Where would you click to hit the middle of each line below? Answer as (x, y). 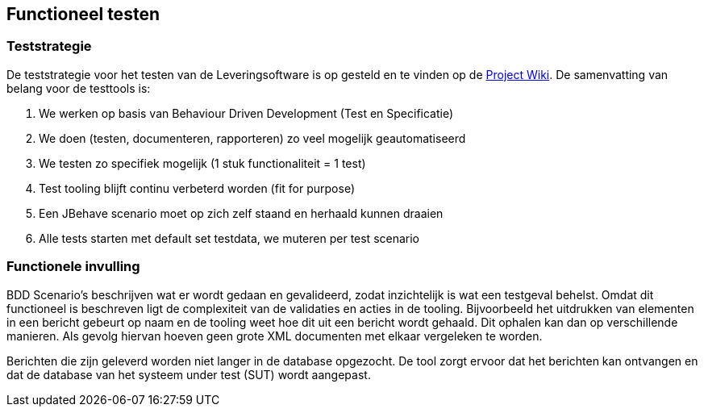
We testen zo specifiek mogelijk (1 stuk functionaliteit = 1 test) (202, 163)
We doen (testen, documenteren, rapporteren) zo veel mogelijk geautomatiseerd (252, 138)
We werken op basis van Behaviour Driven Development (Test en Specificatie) (246, 113)
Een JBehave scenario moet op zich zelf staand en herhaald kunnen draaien (241, 213)
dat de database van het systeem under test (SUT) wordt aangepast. (189, 374)
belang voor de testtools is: (79, 88)
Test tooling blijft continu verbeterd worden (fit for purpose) (197, 188)
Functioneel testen (83, 14)
